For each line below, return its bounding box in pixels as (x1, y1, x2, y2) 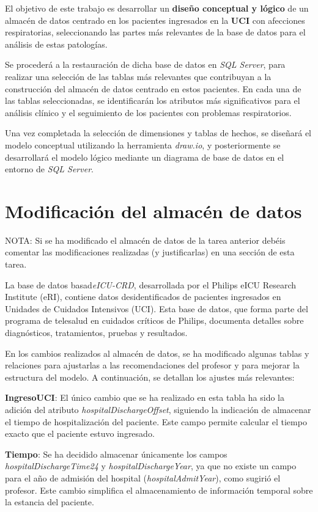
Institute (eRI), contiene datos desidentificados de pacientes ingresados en (5, 290, 281, 303)
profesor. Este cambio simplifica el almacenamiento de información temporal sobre (5, 483, 313, 496)
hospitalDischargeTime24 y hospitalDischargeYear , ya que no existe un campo (5, 459, 297, 472)
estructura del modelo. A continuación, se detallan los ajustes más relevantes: (5, 370, 295, 383)
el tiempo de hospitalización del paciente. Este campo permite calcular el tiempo (5, 415, 307, 428)
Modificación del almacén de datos (5, 198, 302, 223)
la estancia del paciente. (5, 496, 94, 508)
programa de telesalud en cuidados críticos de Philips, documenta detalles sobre (5, 314, 304, 327)
